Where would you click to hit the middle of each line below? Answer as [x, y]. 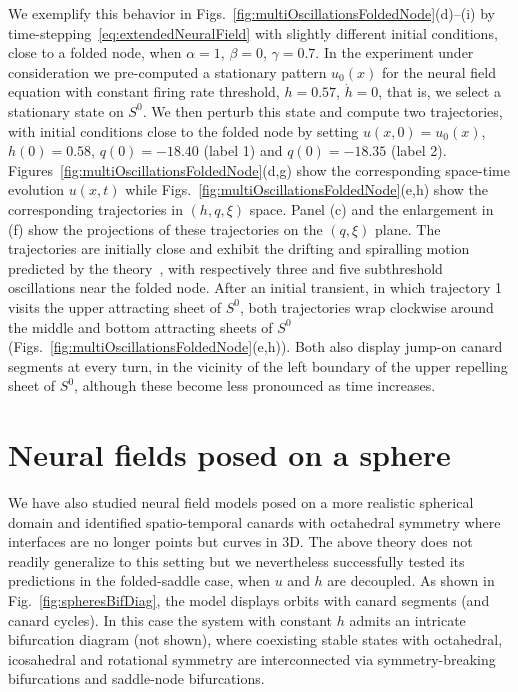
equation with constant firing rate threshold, [144, 91]
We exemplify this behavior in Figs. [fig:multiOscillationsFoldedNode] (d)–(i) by [251, 13]
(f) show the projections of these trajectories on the [165, 228]
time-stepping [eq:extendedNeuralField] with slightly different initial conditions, [253, 32]
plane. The [408, 228]
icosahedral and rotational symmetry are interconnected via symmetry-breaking [252, 658]
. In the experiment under [394, 52]
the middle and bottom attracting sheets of [140, 326]
